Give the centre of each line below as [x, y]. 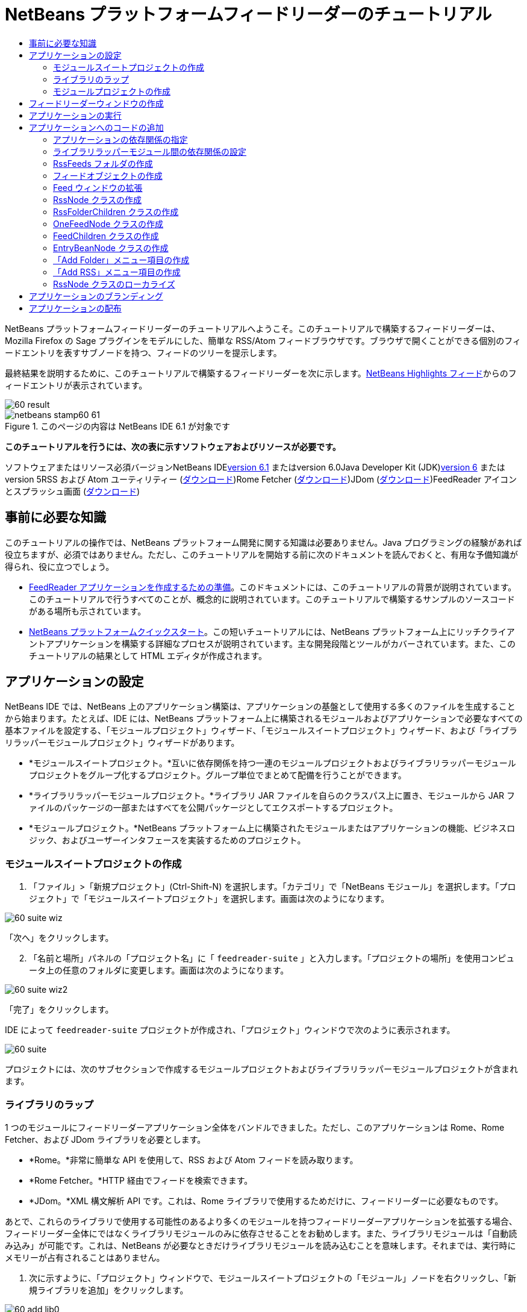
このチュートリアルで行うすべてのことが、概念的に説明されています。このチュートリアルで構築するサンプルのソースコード [272, 599]
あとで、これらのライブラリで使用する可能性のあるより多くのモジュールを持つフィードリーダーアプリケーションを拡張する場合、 [261, 1221]
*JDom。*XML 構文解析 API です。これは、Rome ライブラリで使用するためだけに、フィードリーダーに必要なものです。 [266, 1201]
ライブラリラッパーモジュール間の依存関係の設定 [150, 151]
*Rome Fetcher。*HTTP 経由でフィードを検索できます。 [141, 1180]
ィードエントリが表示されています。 [76, 385]
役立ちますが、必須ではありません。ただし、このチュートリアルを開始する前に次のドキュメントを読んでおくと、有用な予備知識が [261, 554]
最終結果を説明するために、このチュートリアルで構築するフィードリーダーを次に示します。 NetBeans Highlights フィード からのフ [261, 373]
